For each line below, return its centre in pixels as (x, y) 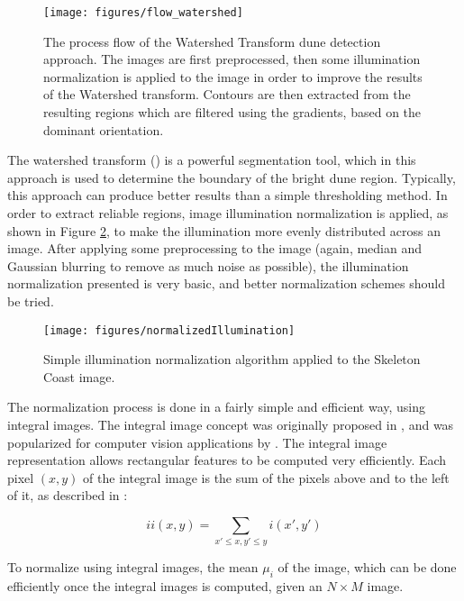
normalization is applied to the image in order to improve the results (233, 76)
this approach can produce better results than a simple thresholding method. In (227, 195)
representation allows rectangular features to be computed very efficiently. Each (227, 460)
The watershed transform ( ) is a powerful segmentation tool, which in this (212, 160)
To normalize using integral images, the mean (133, 567)
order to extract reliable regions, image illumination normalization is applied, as (228, 213)
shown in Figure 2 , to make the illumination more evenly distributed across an (224, 230)
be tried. (31, 300)
